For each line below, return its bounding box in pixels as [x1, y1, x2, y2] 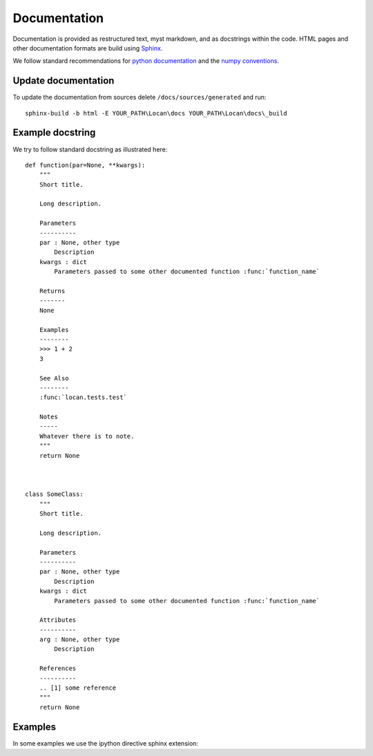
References [39, 665, 77, 672]
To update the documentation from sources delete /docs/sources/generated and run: [12, 93, 267, 102]
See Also [39, 374, 69, 382]
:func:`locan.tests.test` [39, 394, 128, 401]
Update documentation [12, 75, 115, 86]
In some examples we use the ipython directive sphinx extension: [12, 739, 198, 747]
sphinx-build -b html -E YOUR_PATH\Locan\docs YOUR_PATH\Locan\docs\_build [25, 109, 287, 117]
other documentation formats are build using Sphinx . [12, 44, 163, 52]
